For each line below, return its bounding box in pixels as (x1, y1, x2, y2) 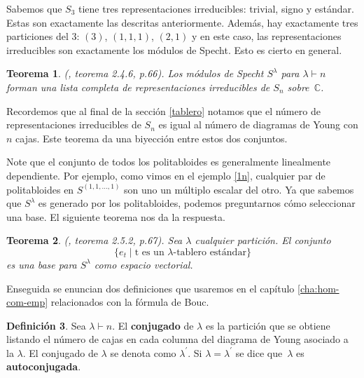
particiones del (6, 29, 69, 43)
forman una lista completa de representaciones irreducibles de (6, 79, 270, 94)
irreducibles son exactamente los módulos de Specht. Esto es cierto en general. (6, 42, 342, 57)
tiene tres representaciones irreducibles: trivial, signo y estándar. (78, 1, 354, 15)
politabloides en (6, 182, 74, 196)
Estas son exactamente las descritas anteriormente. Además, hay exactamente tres (6, 15, 358, 29)
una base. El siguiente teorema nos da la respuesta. (6, 209, 225, 224)
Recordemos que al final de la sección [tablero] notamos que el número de (6, 103, 321, 118)
